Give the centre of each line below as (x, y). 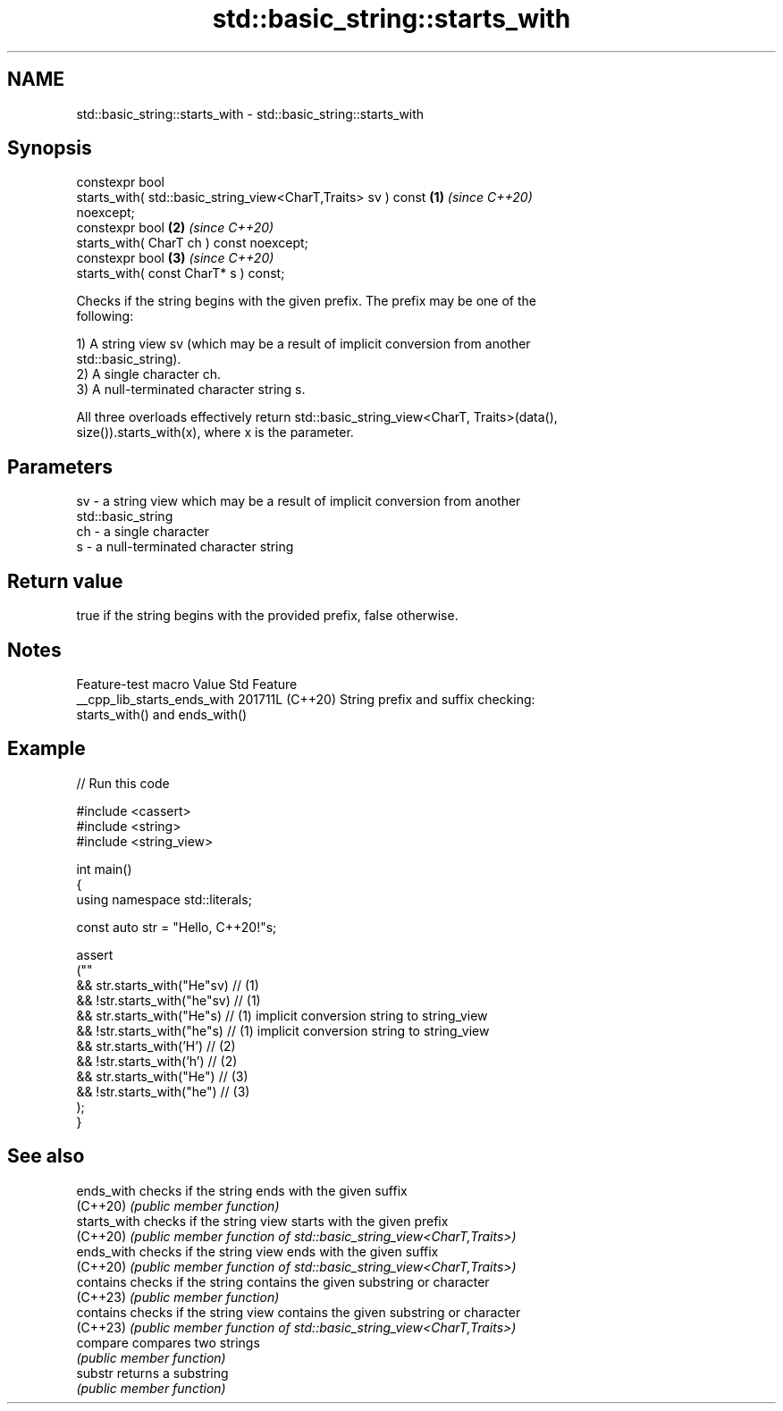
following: (105, 316)
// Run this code (123, 783)
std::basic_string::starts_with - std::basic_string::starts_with (250, 113)
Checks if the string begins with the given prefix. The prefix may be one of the (306, 301)
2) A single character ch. (149, 374)
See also (46, 1156)
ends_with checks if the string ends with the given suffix (242, 1190)
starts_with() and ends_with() (162, 714)
